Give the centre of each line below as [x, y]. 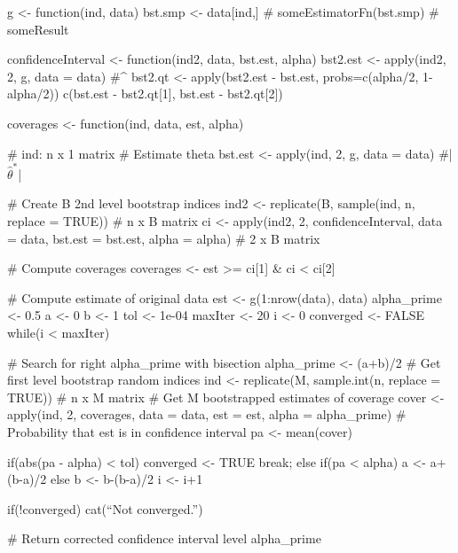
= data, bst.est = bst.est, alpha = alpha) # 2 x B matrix [164, 238]
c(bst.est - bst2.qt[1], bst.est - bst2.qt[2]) [173, 93]
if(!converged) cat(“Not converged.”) [105, 508]
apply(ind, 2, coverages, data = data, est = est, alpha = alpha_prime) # [207, 414]
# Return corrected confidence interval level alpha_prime [164, 538]
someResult [38, 29]
